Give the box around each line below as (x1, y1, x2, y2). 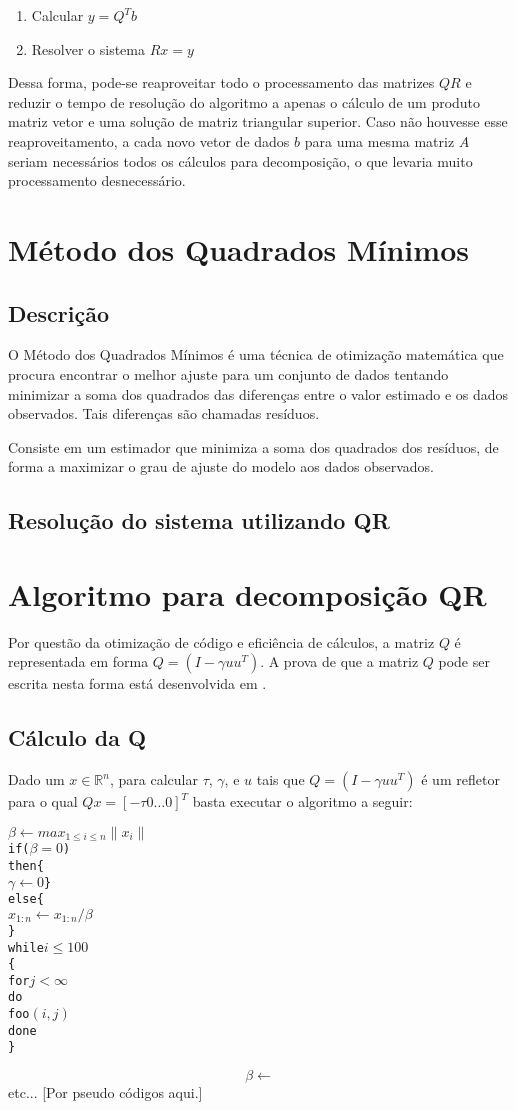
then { (8, 858, 44, 873)
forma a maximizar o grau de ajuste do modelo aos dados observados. (8, 456, 434, 477)
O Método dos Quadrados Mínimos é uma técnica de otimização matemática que (8, 344, 504, 365)
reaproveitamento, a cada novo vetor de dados (8, 130, 290, 151)
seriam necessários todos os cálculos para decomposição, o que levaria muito (8, 150, 473, 171)
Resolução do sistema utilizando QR (8, 505, 390, 536)
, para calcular (109, 769, 198, 790)
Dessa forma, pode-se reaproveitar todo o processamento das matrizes (8, 72, 435, 93)
